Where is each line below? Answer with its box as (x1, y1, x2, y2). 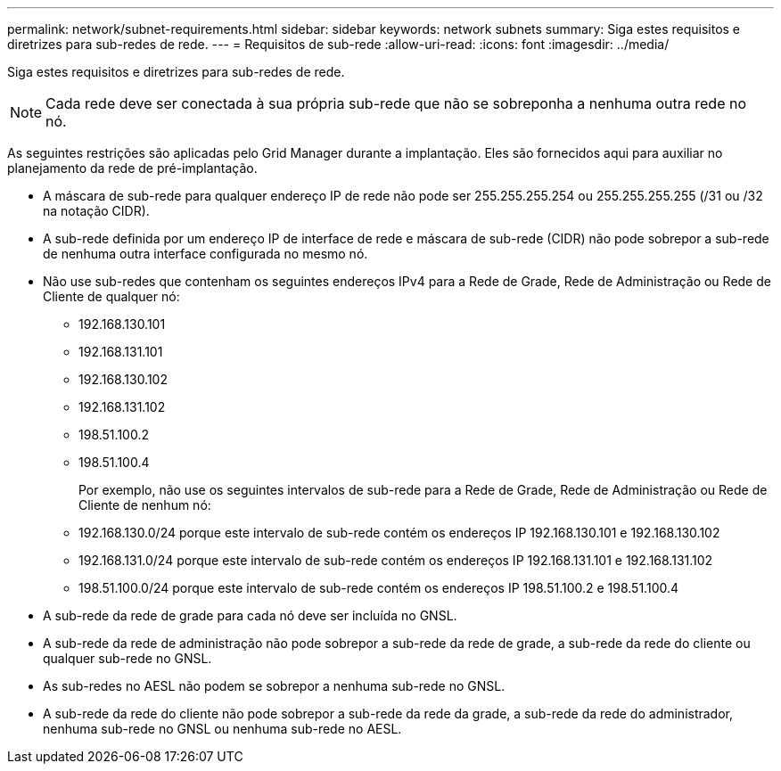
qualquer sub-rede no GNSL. (43, 651, 212, 666)
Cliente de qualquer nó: (43, 289, 180, 304)
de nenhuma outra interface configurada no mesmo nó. (43, 246, 368, 261)
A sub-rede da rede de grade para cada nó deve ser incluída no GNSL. (43, 608, 457, 623)
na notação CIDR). (43, 203, 150, 218)
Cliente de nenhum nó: (78, 497, 211, 513)
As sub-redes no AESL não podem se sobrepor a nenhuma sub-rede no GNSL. (43, 678, 506, 693)
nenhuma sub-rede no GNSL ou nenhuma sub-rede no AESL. (43, 721, 402, 736)
